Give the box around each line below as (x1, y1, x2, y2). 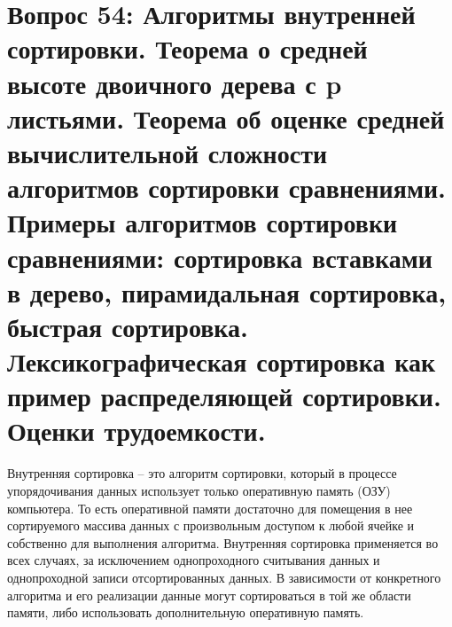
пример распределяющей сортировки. (7, 378, 441, 414)
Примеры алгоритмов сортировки (7, 204, 398, 240)
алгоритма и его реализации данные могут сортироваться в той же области (7, 585, 411, 604)
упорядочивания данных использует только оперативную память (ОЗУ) (7, 481, 391, 499)
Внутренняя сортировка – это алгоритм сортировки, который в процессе (7, 464, 397, 482)
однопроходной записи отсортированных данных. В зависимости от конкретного (7, 568, 441, 586)
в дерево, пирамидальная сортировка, (7, 273, 447, 310)
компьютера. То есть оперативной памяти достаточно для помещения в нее (7, 498, 413, 517)
